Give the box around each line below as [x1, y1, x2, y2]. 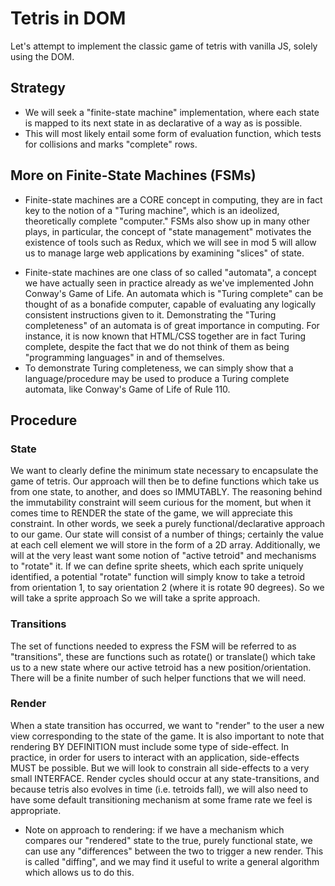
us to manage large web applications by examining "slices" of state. [24, 247, 305, 259]
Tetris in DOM [10, 7, 127, 30]
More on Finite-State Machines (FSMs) [10, 167, 257, 184]
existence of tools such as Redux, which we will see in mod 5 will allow [24, 236, 317, 248]
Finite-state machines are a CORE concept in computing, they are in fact [24, 193, 323, 206]
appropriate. [10, 804, 62, 816]
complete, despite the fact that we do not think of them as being [24, 340, 290, 352]
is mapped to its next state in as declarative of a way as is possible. [24, 117, 303, 129]
